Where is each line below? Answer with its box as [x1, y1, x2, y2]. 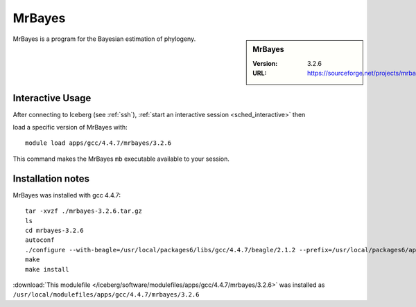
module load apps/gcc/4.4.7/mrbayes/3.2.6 [25, 139, 172, 147]
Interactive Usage [12, 92, 92, 104]
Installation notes [12, 173, 90, 184]
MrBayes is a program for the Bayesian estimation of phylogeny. [12, 35, 196, 43]
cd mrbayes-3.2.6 [25, 226, 84, 234]
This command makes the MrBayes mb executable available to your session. [12, 155, 230, 163]
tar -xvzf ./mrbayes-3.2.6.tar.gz [25, 207, 142, 215]
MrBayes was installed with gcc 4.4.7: [12, 191, 121, 199]
